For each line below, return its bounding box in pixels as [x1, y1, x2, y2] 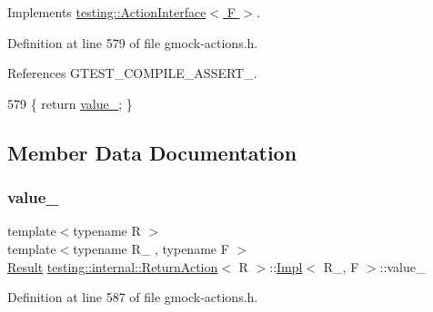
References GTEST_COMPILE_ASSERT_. [7, 63, 257, 83]
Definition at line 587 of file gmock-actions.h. [7, 288, 258, 307]
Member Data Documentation [7, 138, 297, 166]
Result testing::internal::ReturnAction [7, 257, 218, 276]
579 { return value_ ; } [7, 93, 133, 112]
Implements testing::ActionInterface [7, 3, 206, 21]
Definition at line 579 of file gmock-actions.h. [7, 33, 258, 52]
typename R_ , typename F [73, 239, 229, 258]
